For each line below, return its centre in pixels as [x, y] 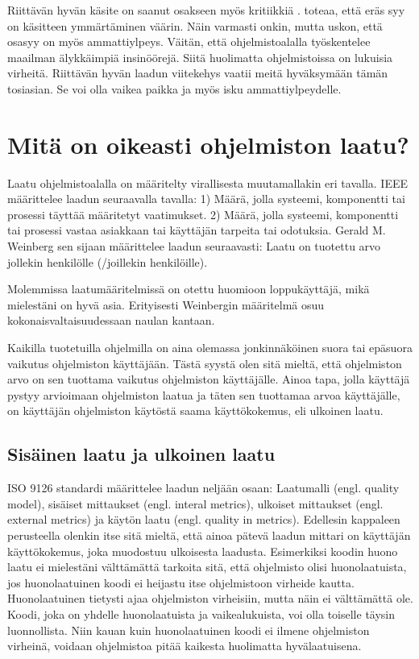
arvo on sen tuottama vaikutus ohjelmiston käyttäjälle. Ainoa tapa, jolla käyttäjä [209, 379]
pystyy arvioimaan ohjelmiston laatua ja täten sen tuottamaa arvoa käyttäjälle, [204, 394]
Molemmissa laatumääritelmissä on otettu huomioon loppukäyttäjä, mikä [189, 289]
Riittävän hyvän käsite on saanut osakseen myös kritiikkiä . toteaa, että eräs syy [206, 10]
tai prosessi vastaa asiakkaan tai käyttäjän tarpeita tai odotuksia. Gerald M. [197, 230]
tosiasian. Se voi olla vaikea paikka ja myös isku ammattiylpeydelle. [174, 88]
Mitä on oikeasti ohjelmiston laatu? [208, 144]
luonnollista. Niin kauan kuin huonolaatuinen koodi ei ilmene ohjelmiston [189, 630]
